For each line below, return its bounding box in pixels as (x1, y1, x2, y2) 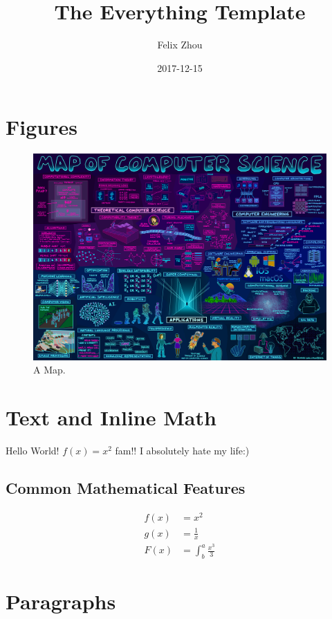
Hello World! (6, 443, 59, 458)
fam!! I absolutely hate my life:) (115, 443, 250, 458)
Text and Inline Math (6, 403, 216, 432)
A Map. (33, 362, 66, 377)
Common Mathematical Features (6, 477, 246, 499)
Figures (6, 113, 77, 141)
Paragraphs (6, 587, 116, 616)
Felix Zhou (157, 37, 203, 52)
